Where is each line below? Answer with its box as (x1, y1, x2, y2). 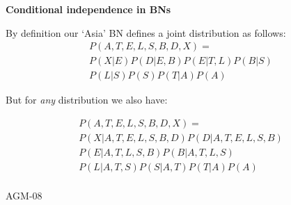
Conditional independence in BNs (6, 2, 171, 16)
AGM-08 (6, 188, 42, 203)
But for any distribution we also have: (6, 92, 168, 107)
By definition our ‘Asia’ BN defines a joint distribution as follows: (6, 25, 286, 40)
